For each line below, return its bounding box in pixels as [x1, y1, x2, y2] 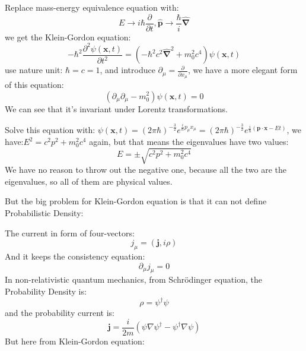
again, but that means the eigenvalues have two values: [89, 135, 289, 148]
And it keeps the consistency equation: [5, 249, 145, 262]
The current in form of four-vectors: [5, 226, 135, 239]
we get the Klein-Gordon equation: [5, 30, 131, 43]
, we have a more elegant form [187, 64, 298, 76]
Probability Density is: [5, 284, 87, 297]
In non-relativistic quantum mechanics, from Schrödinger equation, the [5, 273, 262, 286]
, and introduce [100, 64, 155, 76]
